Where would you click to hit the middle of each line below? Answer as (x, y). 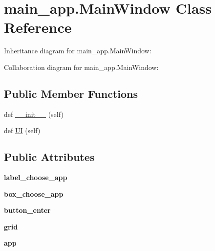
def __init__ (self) (34, 114)
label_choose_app (36, 177)
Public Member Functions (71, 93)
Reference (38, 27)
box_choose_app (34, 194)
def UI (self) (22, 130)
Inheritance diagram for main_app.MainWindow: (78, 51)
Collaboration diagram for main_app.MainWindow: (81, 67)
